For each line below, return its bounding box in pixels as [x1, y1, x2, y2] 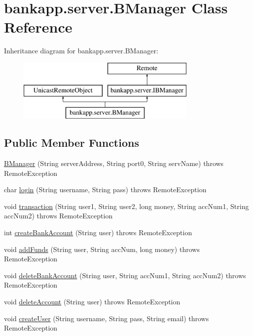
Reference [4, 17, 72, 37]
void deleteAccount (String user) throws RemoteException [4, 296, 181, 307]
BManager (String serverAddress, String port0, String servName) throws [4, 158, 224, 168]
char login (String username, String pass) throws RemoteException [4, 184, 207, 195]
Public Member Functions [4, 135, 139, 150]
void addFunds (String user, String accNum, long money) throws [4, 244, 200, 254]
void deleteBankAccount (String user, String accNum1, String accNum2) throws [4, 270, 246, 280]
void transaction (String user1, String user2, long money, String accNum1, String [4, 201, 249, 211]
